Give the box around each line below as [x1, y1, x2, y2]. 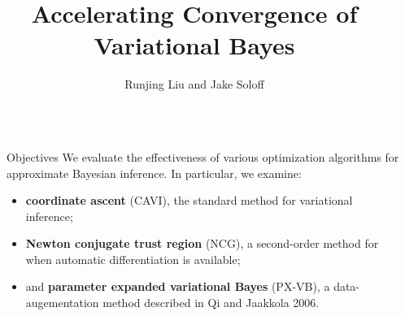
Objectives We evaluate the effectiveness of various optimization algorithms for [7, 148, 399, 165]
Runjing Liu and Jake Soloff [124, 76, 264, 93]
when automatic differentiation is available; [25, 250, 241, 267]
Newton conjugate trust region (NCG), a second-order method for [25, 235, 379, 252]
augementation [25, 294, 99, 311]
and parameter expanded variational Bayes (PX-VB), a [25, 278, 330, 295]
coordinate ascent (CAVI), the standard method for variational [25, 192, 353, 209]
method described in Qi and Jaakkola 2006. [102, 294, 320, 311]
